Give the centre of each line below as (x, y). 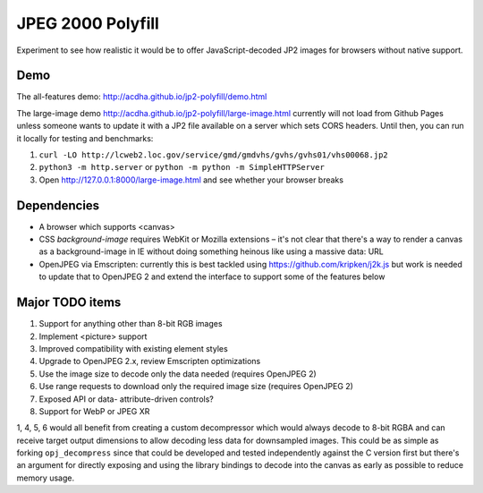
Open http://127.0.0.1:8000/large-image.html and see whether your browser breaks (191, 180)
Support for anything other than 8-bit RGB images (131, 324)
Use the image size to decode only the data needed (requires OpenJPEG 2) (178, 374)
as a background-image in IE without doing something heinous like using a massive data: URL (211, 251)
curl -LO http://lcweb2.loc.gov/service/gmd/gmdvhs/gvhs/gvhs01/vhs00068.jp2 (213, 155)
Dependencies (58, 205)
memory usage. (46, 478)
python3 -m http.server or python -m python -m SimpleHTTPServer (182, 167)
